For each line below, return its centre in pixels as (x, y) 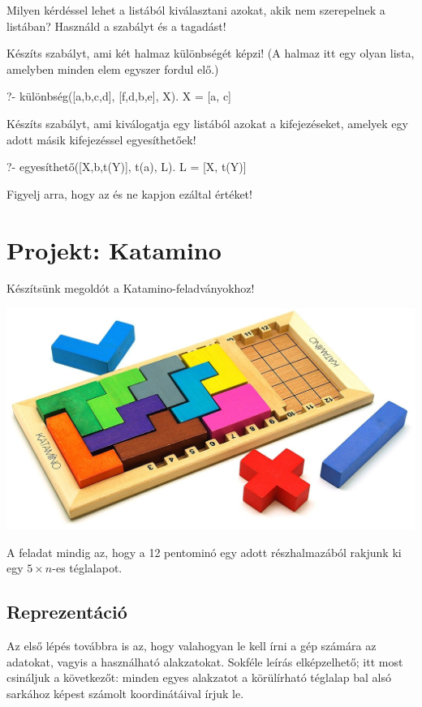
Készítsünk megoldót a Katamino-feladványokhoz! (131, 288)
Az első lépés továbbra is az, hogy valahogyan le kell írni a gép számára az (192, 646)
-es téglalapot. (87, 568)
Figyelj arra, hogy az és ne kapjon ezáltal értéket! (129, 193)
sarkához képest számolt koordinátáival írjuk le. (125, 693)
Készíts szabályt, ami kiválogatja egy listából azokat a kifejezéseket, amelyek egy (207, 123)
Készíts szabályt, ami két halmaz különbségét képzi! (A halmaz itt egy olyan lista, (211, 53)
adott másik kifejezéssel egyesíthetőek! (101, 139)
